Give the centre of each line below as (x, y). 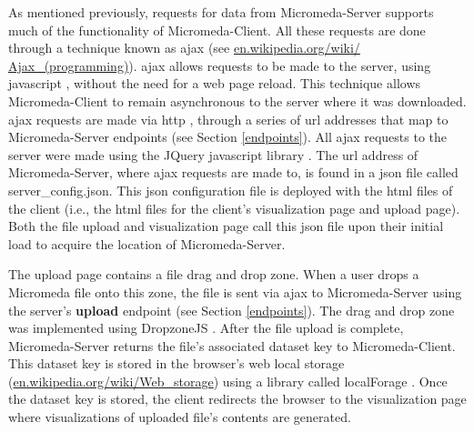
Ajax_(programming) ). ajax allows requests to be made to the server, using (220, 65)
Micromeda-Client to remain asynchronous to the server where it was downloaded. (237, 100)
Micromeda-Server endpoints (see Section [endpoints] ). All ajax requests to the (228, 137)
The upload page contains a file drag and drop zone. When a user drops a (214, 274)
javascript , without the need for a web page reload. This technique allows (215, 83)
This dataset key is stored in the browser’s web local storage (176, 363)
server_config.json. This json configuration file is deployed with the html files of (231, 190)
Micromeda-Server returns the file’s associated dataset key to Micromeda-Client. (232, 345)
